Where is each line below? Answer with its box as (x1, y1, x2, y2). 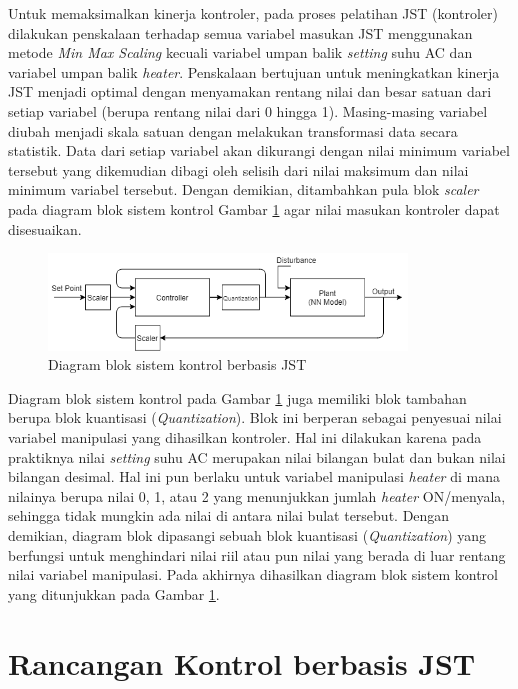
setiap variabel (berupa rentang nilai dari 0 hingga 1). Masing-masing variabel (8, 100, 488, 121)
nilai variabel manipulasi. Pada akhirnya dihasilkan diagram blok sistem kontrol (8, 564, 498, 585)
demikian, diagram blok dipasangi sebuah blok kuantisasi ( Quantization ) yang (8, 525, 487, 546)
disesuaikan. (8, 218, 82, 239)
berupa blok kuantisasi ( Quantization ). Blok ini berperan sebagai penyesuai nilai (8, 407, 502, 428)
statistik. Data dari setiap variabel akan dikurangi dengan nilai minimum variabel (8, 140, 510, 161)
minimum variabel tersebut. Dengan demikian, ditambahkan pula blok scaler (8, 179, 479, 200)
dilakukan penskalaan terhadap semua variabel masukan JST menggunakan (8, 22, 473, 43)
